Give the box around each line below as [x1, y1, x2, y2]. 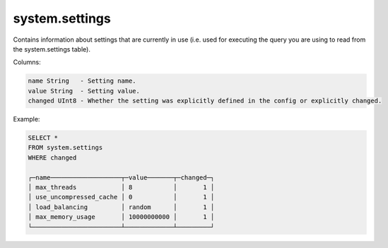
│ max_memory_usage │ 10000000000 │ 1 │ [28, 213, 215, 221]
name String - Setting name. [28, 77, 137, 85]
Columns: [13, 58, 42, 66]
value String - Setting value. [28, 87, 141, 95]
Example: [13, 115, 40, 124]
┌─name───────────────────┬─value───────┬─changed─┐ [28, 173, 215, 182]
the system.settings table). [13, 45, 91, 53]
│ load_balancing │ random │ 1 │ [28, 203, 215, 211]
